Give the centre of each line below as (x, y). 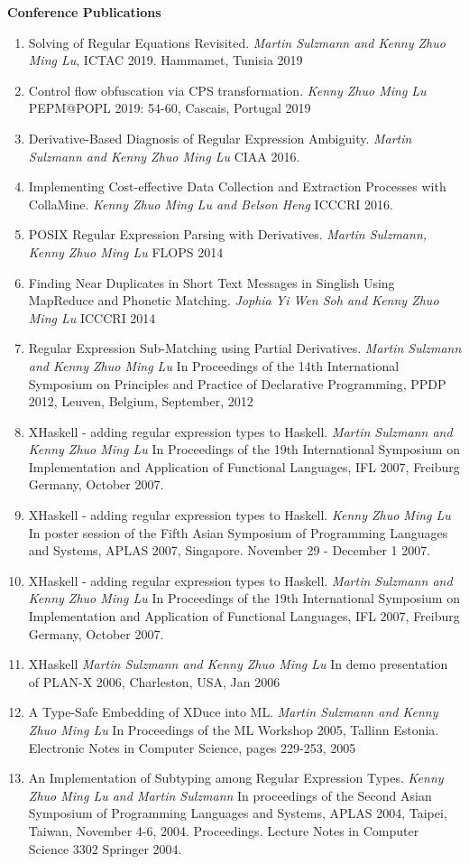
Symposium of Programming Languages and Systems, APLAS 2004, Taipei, (238, 813)
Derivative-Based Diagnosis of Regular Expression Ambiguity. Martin (220, 138)
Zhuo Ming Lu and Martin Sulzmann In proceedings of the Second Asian (230, 795)
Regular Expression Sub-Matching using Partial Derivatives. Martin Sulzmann (245, 348)
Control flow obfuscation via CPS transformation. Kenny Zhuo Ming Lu (227, 90)
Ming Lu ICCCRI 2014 (92, 317)
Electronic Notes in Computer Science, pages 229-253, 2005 (192, 747)
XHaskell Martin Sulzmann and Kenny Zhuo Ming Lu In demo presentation (238, 664)
